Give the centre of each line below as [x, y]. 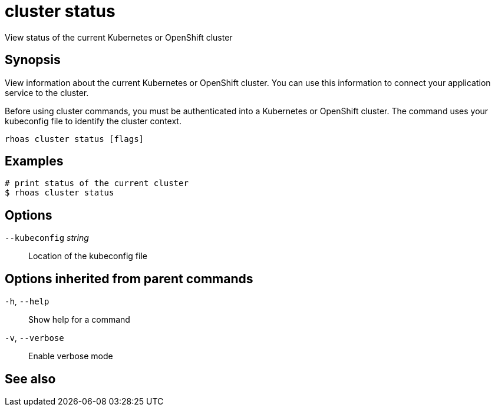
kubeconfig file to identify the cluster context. [93, 121]
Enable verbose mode [71, 356]
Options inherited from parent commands [129, 279]
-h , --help [27, 301]
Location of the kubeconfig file [88, 256]
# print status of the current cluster [97, 183]
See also [30, 379]
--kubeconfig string [47, 238]
